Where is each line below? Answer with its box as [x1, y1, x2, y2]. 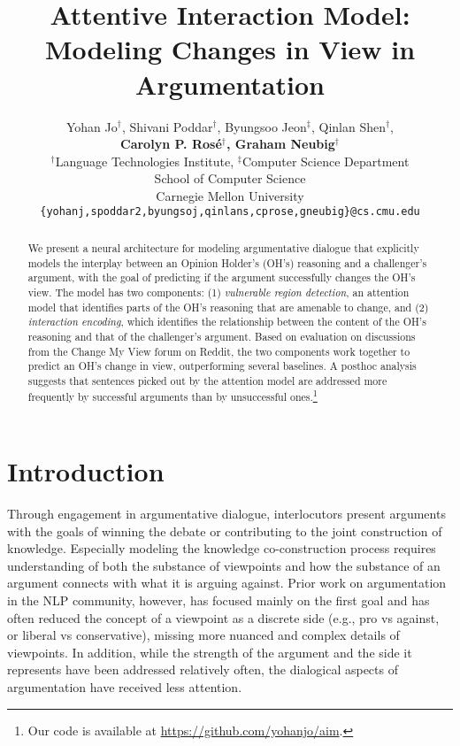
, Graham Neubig [226, 135, 335, 153]
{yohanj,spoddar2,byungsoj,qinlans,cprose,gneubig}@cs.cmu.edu [40, 205, 420, 219]
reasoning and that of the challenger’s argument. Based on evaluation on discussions [27, 328, 416, 343]
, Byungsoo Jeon [217, 117, 307, 135]
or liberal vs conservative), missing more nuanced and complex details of [7, 626, 400, 644]
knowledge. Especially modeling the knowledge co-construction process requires [7, 539, 436, 558]
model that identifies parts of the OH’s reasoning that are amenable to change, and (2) [27, 299, 429, 314]
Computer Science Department [241, 151, 410, 170]
